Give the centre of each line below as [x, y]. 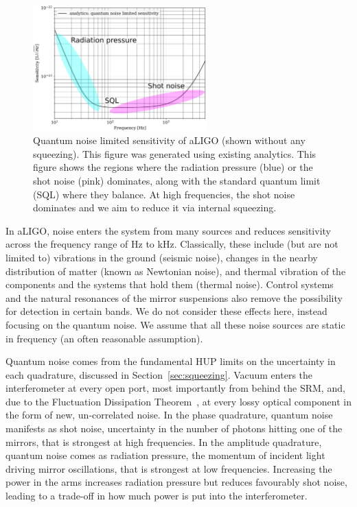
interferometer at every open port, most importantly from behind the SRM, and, [175, 388]
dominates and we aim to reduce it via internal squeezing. [155, 208]
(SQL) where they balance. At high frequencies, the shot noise [164, 194]
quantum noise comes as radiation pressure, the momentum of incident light [165, 455]
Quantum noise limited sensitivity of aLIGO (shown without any [169, 140]
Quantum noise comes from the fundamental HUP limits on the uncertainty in [171, 361]
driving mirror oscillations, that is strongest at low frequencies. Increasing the [169, 468]
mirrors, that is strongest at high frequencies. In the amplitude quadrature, [164, 441]
